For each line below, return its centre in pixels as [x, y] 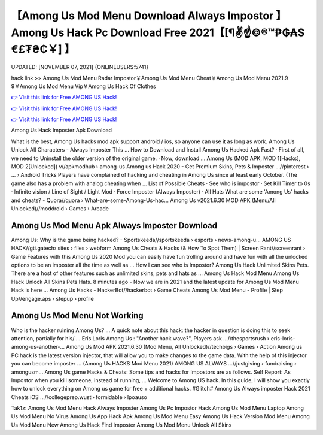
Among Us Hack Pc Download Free [99, 32]
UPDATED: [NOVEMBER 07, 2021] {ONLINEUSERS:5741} [80, 67]
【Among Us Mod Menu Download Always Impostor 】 [149, 16]
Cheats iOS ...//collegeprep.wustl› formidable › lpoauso [79, 397]
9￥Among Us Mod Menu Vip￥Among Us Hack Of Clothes [83, 86]
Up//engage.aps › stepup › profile [52, 298]
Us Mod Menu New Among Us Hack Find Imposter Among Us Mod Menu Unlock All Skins [121, 425]
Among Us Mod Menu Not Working [77, 315]
